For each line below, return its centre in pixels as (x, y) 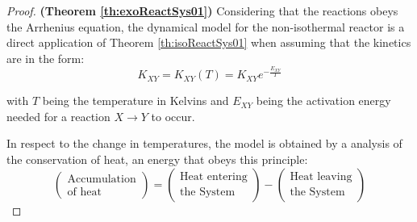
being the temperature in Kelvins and (136, 101)
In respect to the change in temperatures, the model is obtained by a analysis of (204, 143)
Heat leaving (321, 177)
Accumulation (102, 180)
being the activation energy (323, 101)
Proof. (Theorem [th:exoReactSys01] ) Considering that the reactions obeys (202, 10)
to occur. (173, 116)
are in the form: (46, 58)
